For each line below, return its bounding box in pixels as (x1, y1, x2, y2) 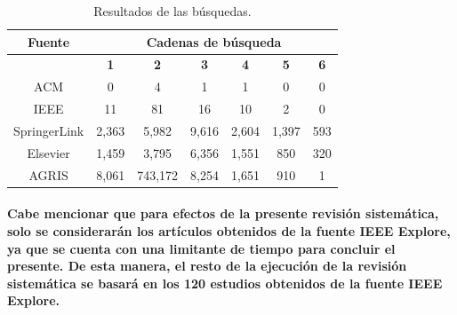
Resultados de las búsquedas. (93, 2, 252, 20)
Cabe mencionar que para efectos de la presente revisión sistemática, (7, 204, 439, 223)
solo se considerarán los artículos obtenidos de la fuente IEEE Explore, (7, 221, 451, 240)
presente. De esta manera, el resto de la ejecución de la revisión (7, 256, 407, 275)
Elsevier (27, 143, 70, 161)
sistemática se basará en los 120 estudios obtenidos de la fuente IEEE (7, 273, 443, 292)
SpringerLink (13, 121, 84, 139)
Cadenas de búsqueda (146, 32, 282, 51)
